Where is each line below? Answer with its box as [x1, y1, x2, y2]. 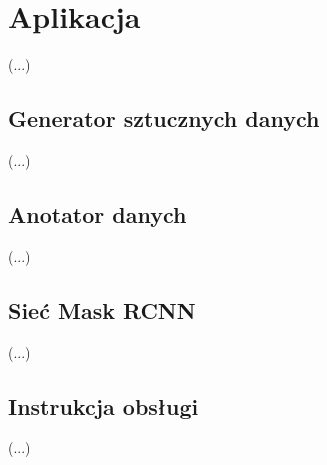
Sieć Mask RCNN [8, 294, 196, 325]
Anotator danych [8, 198, 187, 229]
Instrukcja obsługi [8, 390, 199, 421]
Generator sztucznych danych [8, 103, 320, 134]
